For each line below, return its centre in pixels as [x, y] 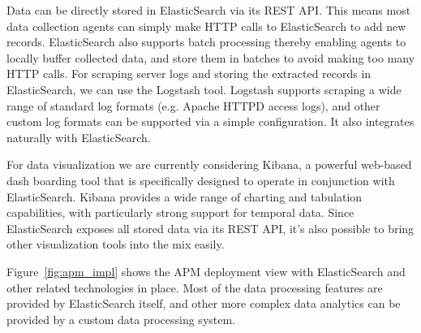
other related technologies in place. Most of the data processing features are [195, 287]
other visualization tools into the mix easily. [116, 244]
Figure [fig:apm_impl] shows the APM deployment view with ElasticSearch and [206, 271]
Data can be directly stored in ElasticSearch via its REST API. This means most [209, 10]
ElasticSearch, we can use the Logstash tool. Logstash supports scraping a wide [204, 89]
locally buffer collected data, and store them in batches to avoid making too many [211, 57]
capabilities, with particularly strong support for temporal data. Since [180, 212]
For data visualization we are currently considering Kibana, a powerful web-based [209, 164]
